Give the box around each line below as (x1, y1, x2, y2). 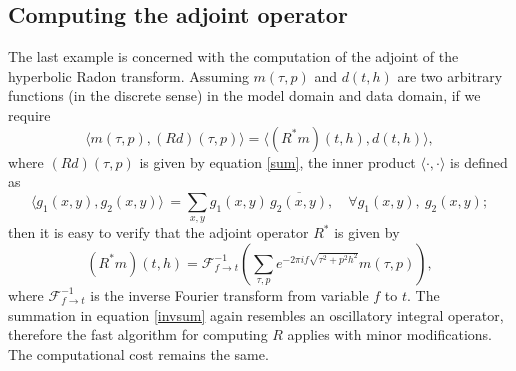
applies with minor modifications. (287, 324, 493, 345)
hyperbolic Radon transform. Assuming (8, 65, 249, 86)
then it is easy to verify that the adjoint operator (8, 222, 309, 243)
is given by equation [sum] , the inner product (139, 151, 416, 172)
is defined (450, 151, 508, 172)
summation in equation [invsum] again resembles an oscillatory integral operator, (8, 304, 504, 325)
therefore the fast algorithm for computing (8, 324, 268, 345)
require (8, 104, 51, 125)
